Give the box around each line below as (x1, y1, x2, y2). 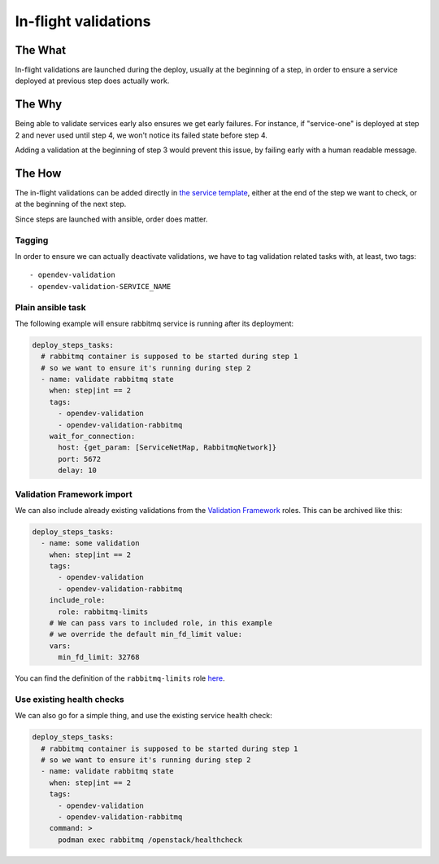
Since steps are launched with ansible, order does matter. (15, 214, 208, 224)
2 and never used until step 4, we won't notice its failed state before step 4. (15, 130, 268, 140)
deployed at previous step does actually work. (15, 76, 170, 86)
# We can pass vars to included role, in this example (49, 619, 272, 628)
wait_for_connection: (49, 432, 136, 441)
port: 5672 (58, 454, 102, 463)
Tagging (15, 235, 49, 246)
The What (15, 43, 67, 57)
